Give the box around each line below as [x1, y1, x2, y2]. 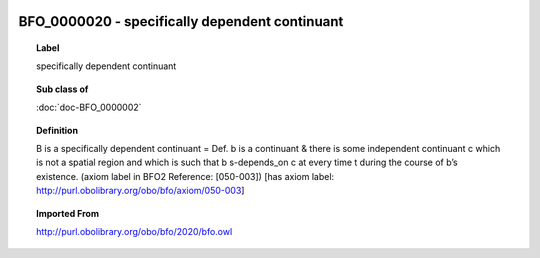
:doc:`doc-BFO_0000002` [36, 101, 142, 114]
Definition [36, 124, 79, 136]
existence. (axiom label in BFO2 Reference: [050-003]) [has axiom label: [36, 170, 335, 182]
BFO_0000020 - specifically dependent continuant [18, 13, 344, 30]
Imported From [36, 207, 100, 219]
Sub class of [36, 83, 89, 95]
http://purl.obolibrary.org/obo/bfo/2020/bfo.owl [36, 225, 233, 237]
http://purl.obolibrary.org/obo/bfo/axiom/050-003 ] [36, 185, 245, 197]
